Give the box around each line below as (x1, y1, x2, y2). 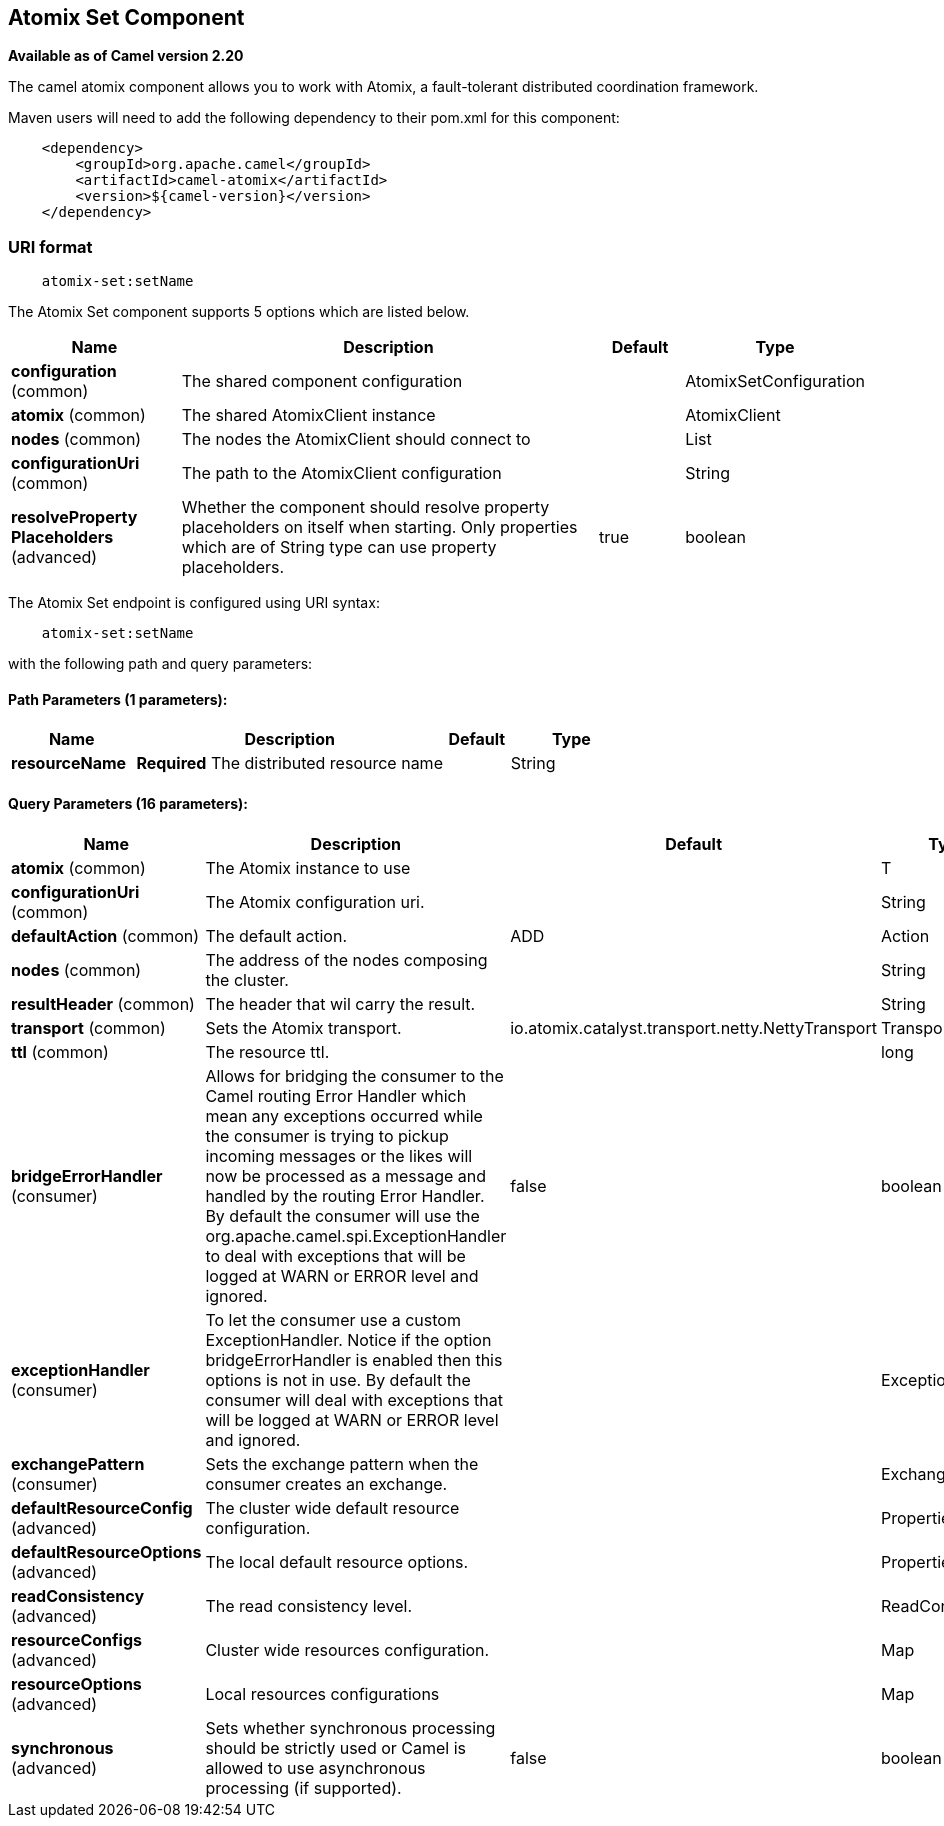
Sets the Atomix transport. (205, 1017, 402, 1038)
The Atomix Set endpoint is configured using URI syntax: (8, 594, 380, 612)
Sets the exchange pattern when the (205, 1453, 479, 1474)
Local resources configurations (205, 1683, 440, 1704)
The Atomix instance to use (205, 857, 411, 878)
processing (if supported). (205, 1777, 402, 1798)
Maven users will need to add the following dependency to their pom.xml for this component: (8, 109, 620, 127)
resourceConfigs (11, 1629, 142, 1650)
